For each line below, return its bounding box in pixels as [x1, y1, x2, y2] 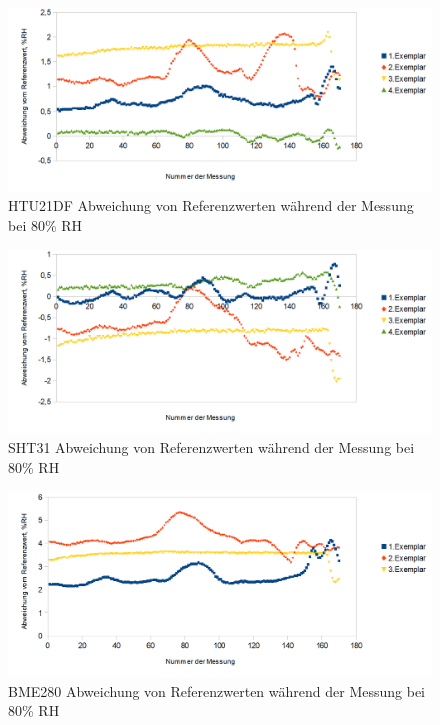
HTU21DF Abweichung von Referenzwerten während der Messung [8, 195, 414, 216]
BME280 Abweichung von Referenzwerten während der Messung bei [8, 680, 425, 701]
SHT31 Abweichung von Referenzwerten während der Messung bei [8, 437, 415, 458]
